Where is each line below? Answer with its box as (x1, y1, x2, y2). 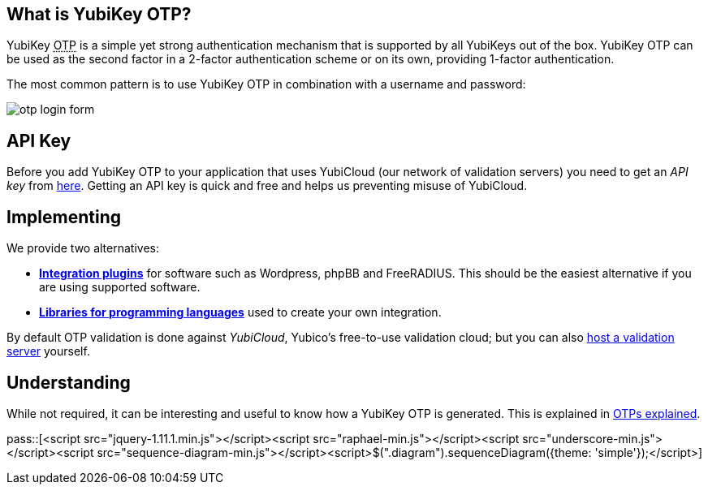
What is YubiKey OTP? (6, 4, 192, 24)
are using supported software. (39, 280, 201, 295)
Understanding (6, 372, 131, 393)
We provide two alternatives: (6, 241, 160, 256)
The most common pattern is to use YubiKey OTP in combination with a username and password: (6, 77, 526, 92)
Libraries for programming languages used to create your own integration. (39, 305, 442, 320)
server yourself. (6, 344, 90, 359)
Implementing (6, 206, 121, 227)
